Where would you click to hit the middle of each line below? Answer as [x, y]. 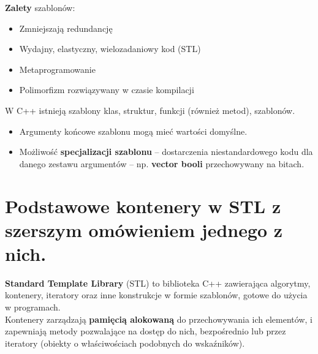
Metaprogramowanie [57, 69]
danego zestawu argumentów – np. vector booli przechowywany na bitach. [162, 163]
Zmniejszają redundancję [66, 28]
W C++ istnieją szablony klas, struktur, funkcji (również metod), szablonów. [150, 110]
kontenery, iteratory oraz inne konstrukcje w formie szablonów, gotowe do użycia [156, 295]
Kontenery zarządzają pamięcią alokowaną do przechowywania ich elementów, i [159, 319]
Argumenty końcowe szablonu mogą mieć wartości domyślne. [133, 131]
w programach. [33, 307]
